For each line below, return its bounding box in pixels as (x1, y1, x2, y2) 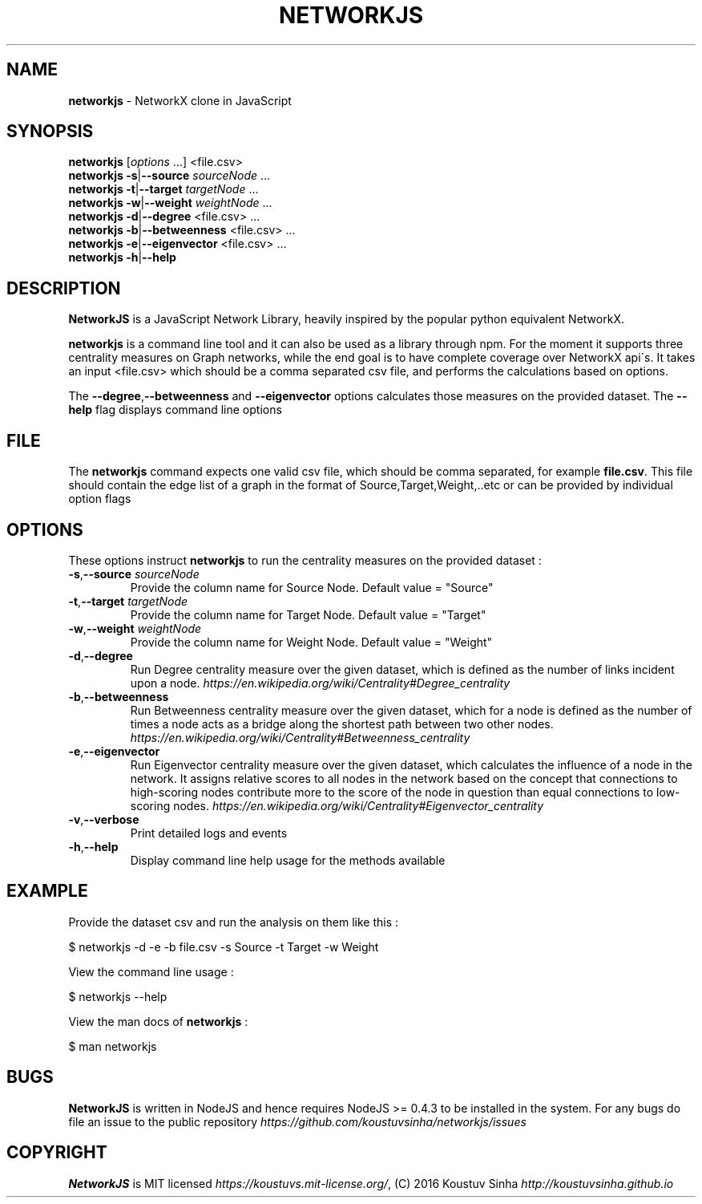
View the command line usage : (68, 964, 234, 979)
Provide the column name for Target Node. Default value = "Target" (130, 607, 486, 622)
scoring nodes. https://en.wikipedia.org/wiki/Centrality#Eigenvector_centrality (130, 798, 544, 813)
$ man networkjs (68, 1039, 157, 1053)
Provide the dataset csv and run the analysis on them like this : (68, 914, 399, 929)
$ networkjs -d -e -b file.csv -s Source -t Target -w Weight (68, 939, 379, 954)
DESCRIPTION (6, 278, 121, 298)
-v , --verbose (68, 812, 139, 826)
